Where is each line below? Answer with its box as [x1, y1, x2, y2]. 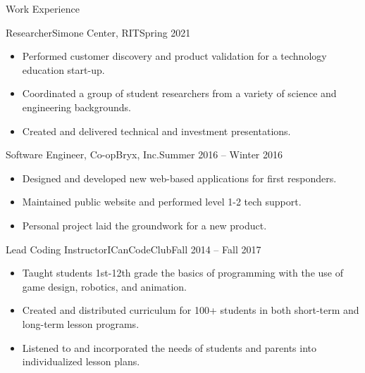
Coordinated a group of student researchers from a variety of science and [22, 86, 337, 101]
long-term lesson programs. [22, 316, 140, 331]
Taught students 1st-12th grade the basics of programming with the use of [22, 265, 343, 280]
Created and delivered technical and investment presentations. [22, 123, 291, 138]
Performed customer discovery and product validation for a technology [22, 49, 327, 63]
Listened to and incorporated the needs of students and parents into [22, 340, 317, 355]
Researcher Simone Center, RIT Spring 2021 [6, 25, 191, 39]
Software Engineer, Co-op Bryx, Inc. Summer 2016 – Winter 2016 [6, 147, 283, 162]
